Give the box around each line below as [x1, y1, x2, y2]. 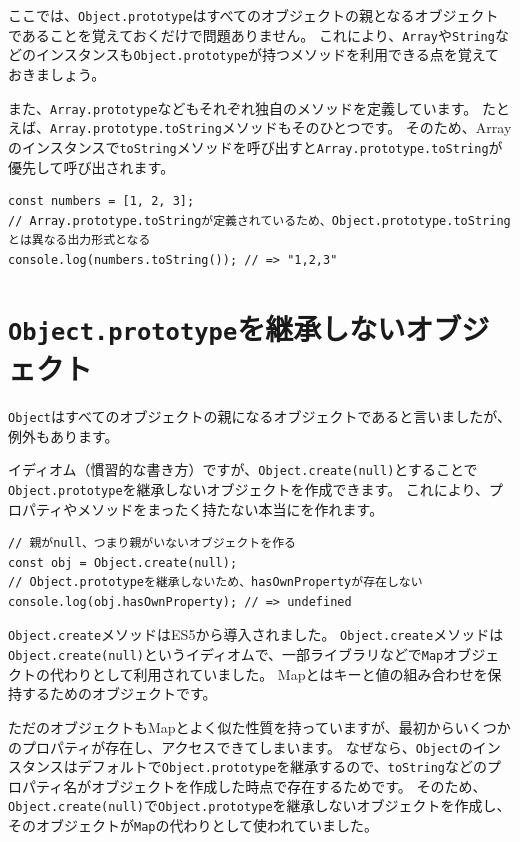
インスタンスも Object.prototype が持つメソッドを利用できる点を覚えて [35, 44, 500, 65]
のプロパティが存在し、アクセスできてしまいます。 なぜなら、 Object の [8, 736, 473, 757]
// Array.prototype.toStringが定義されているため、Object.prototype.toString [8, 213, 511, 228]
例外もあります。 [8, 425, 119, 446]
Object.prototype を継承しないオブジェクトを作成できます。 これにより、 [8, 478, 489, 499]
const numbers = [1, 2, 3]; [8, 194, 195, 209]
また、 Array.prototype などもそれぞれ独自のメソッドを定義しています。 [8, 97, 478, 118]
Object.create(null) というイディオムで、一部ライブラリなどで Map [8, 644, 444, 665]
